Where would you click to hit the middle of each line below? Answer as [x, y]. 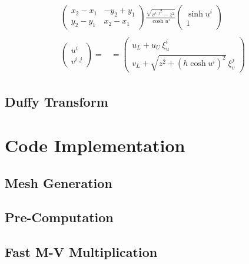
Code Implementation [95, 145]
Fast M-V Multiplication [81, 252]
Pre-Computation [59, 217]
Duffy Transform [57, 102]
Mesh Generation [59, 182]
